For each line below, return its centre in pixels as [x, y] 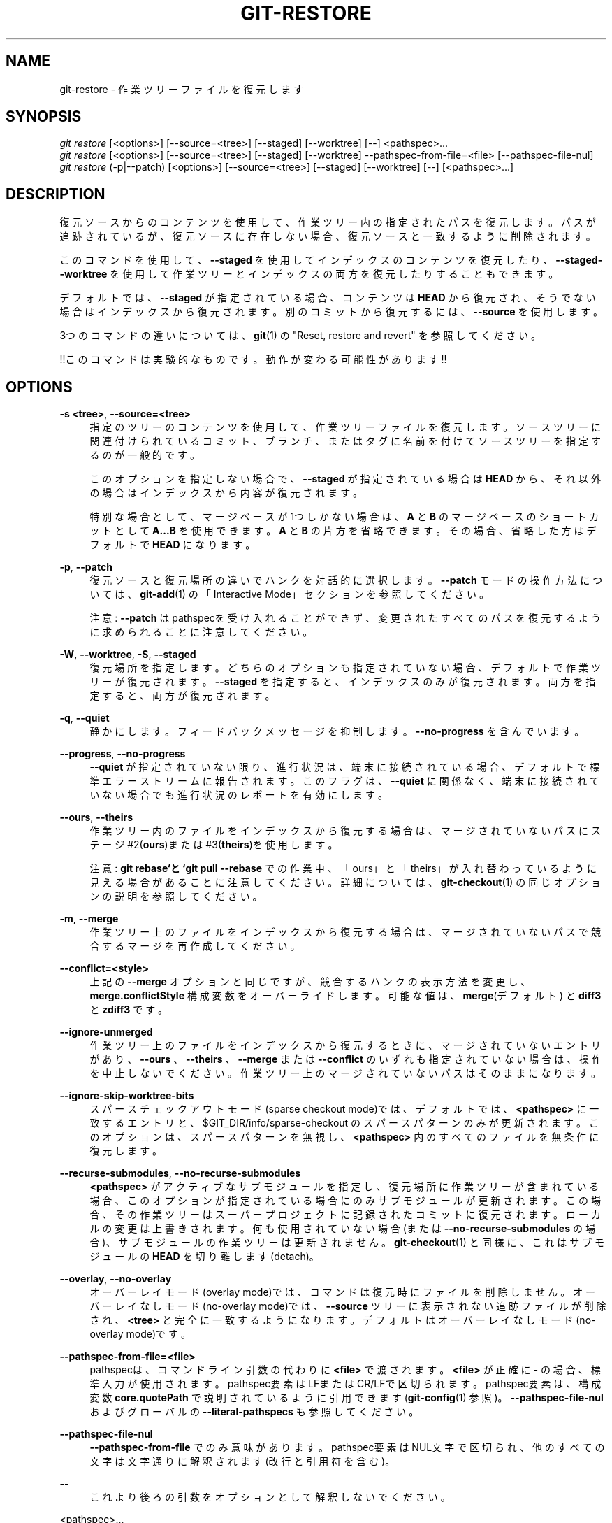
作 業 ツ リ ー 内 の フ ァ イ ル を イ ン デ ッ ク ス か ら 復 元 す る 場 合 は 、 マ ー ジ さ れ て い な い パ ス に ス [345, 831]
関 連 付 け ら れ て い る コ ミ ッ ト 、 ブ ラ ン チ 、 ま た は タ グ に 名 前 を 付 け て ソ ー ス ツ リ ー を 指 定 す [345, 441]
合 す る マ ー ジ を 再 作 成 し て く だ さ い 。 [195, 946]
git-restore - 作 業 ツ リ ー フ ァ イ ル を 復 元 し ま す [182, 89]
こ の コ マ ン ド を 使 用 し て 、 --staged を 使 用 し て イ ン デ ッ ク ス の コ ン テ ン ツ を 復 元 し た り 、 [306, 260]
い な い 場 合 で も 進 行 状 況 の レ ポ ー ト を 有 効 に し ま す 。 [239, 795]
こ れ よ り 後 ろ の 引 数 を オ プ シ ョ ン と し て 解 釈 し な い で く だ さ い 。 [270, 1497]
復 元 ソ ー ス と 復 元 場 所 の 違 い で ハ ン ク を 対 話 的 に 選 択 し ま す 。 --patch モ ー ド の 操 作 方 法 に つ [346, 580]
